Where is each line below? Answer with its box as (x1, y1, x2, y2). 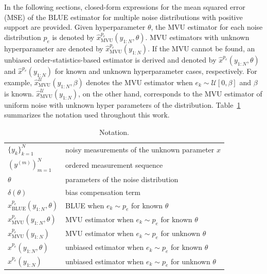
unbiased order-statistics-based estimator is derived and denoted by (4, 54, 217, 65)
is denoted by (52, 31, 95, 42)
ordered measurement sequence (65, 159, 163, 170)
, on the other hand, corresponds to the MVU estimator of (78, 88, 262, 99)
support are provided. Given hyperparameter (4, 22, 146, 32)
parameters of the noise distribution (65, 174, 179, 185)
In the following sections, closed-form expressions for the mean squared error (4, 2, 245, 12)
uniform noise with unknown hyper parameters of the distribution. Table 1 (4, 99, 241, 110)
